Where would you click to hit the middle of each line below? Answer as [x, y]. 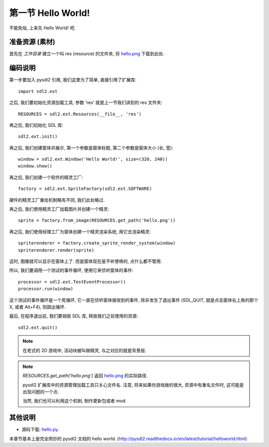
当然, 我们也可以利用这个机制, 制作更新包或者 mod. [75, 401]
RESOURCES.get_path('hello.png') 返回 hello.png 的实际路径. [85, 376]
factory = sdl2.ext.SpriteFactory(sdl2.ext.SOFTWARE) [85, 189]
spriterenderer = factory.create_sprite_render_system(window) [97, 243]
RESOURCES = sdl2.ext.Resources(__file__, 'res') [80, 114]
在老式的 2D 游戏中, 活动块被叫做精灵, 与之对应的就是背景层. [84, 350]
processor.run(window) [46, 289]
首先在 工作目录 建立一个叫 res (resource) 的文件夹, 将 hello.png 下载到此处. [87, 54]
